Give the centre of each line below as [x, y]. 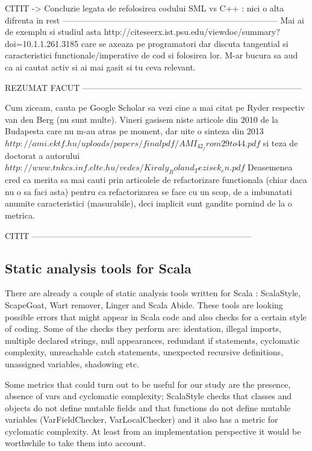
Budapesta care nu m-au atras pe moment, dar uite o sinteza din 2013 [134, 131]
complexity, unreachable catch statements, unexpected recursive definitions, [144, 352]
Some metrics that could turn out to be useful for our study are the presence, [148, 384]
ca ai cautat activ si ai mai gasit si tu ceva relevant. [100, 67]
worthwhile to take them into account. [76, 443]
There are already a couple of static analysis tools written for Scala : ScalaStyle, [153, 293]
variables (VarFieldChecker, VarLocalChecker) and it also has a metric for [142, 419]
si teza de [280, 142]
